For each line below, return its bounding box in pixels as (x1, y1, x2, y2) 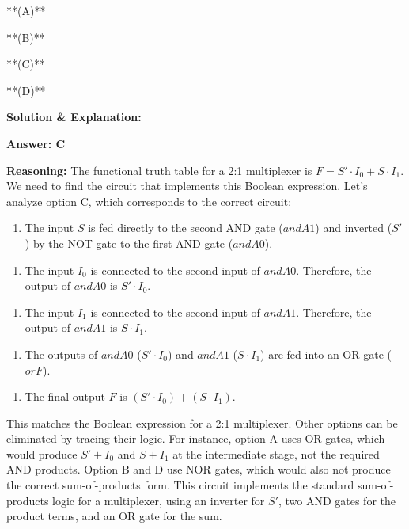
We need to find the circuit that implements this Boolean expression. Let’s (6, 177, 368, 194)
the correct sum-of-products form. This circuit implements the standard (6, 477, 354, 493)
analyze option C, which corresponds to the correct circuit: (6, 192, 292, 209)
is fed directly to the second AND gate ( (88, 219, 283, 236)
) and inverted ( (315, 219, 392, 236)
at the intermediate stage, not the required (172, 445, 380, 462)
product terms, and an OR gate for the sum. (6, 508, 222, 524)
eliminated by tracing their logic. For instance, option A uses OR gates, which (6, 430, 385, 447)
